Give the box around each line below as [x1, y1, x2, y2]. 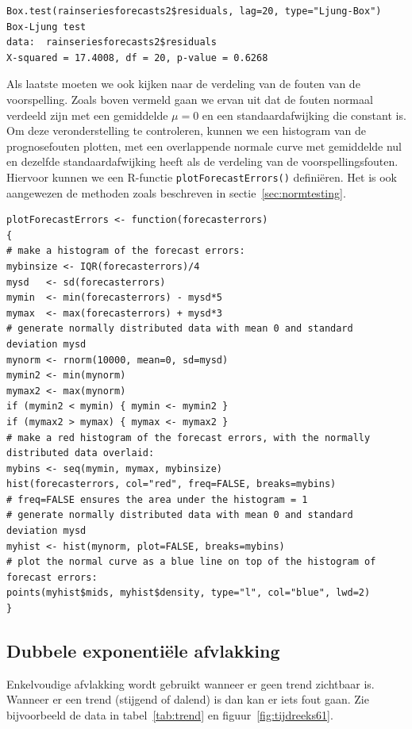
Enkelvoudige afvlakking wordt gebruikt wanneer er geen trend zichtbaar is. [6, 675, 375, 692]
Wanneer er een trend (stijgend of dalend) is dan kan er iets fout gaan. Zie [6, 691, 369, 708]
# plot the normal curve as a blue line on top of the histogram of [6, 556, 376, 568]
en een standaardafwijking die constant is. [202, 106, 406, 123]
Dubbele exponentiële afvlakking [6, 639, 280, 663]
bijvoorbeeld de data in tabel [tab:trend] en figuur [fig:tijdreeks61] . [6, 707, 333, 723]
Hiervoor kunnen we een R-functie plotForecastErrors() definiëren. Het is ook [6, 168, 398, 185]
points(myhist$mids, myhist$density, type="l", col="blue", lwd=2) [6, 587, 371, 599]
